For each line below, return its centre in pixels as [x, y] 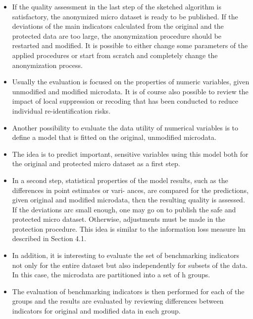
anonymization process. [47, 65]
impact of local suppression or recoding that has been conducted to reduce [125, 101]
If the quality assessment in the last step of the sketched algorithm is [117, 6]
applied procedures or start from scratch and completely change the [115, 55]
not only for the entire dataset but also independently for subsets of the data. [130, 265]
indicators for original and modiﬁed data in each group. [96, 311]
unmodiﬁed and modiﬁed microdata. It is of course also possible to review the [130, 91]
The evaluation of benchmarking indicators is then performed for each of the [128, 291]
